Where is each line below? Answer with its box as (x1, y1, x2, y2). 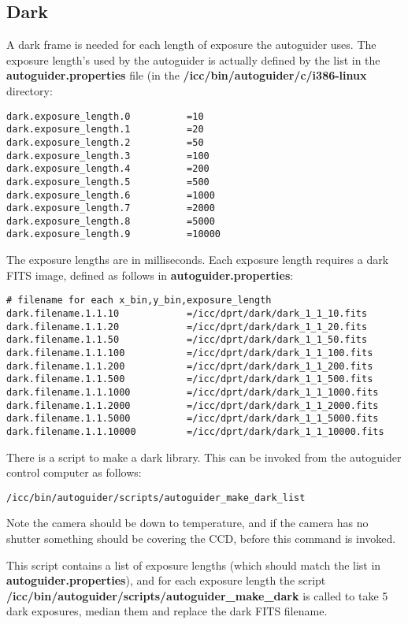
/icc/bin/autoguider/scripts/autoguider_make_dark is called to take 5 (6, 587, 388, 604)
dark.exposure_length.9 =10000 (6, 228, 221, 240)
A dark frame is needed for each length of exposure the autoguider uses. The (6, 36, 376, 53)
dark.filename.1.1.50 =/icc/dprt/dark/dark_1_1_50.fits (6, 334, 368, 346)
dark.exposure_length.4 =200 (6, 163, 210, 175)
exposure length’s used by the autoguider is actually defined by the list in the (6, 51, 380, 68)
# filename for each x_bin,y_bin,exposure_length (6, 295, 272, 306)
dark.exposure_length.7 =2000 (6, 202, 215, 214)
